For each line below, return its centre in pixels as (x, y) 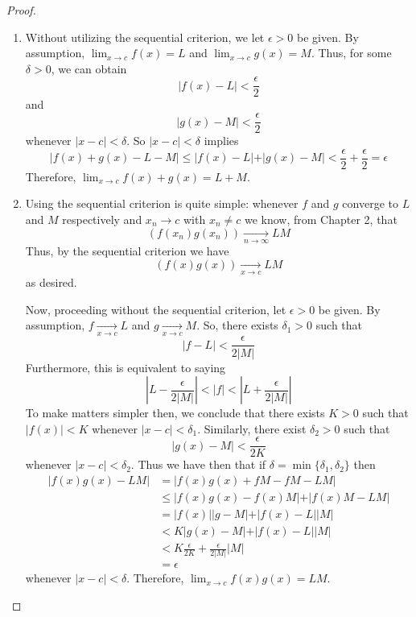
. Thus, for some (351, 53)
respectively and (102, 219)
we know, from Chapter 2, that (321, 219)
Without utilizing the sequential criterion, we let (145, 37)
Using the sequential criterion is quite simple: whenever (162, 203)
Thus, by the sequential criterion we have (127, 250)
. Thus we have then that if (198, 464)
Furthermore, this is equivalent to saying (126, 367)
